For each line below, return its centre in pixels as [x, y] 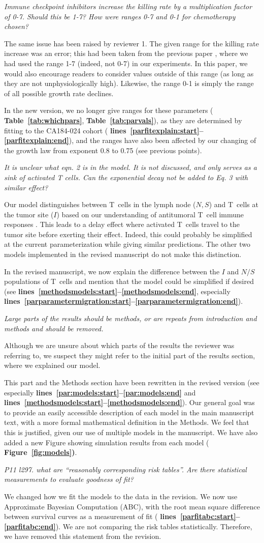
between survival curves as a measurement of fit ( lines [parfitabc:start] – [122, 516]
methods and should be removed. [54, 328]
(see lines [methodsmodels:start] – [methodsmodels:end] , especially [117, 291]
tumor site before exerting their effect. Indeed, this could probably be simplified [128, 234]
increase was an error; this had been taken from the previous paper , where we [126, 53]
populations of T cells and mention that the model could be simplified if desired [129, 281]
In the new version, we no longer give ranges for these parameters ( [109, 110]
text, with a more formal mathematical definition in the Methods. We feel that [127, 422]
